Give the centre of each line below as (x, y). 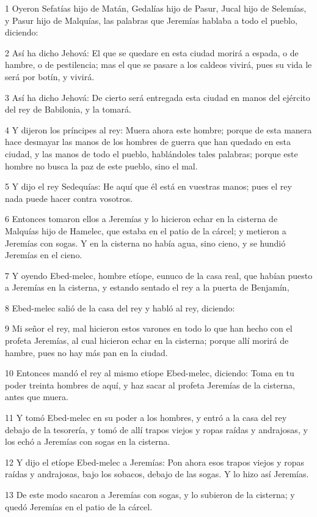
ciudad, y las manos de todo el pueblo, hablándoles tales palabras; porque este (151, 153)
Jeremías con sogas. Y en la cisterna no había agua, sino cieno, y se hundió (145, 243)
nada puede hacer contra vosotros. (69, 198)
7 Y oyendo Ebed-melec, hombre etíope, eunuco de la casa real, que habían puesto (159, 275)
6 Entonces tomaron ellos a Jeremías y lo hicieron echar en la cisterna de (141, 219)
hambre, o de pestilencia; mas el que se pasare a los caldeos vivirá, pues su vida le (158, 65)
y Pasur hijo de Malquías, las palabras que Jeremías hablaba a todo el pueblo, (151, 20)
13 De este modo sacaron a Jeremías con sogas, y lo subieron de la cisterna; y (150, 494)
